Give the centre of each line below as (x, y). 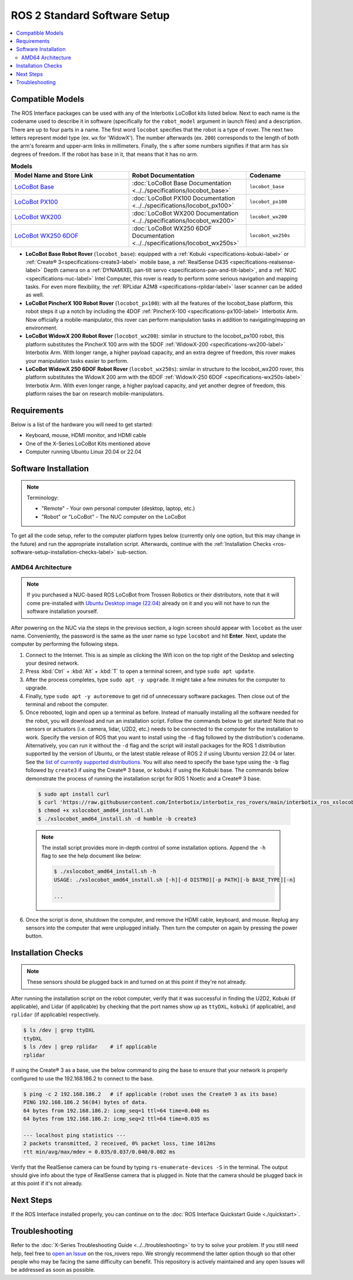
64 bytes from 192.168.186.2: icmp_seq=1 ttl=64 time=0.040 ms (116, 1111)
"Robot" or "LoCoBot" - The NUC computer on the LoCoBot (114, 516)
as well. (35, 295)
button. (34, 936)
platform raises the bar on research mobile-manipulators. (95, 394)
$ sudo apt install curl (74, 794)
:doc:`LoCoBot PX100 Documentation (184, 198)
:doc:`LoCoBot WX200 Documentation (185, 213)
